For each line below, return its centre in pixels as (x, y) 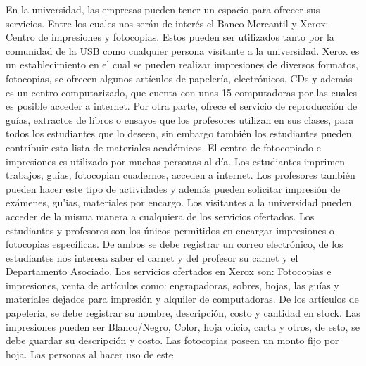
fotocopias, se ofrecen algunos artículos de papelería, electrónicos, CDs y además (179, 78)
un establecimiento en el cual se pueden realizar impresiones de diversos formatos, (182, 64)
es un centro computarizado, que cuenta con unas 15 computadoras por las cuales (182, 92)
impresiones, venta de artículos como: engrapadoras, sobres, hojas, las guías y (172, 285)
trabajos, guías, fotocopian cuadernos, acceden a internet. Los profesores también (181, 175)
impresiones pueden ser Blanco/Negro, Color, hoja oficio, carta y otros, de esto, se (183, 326)
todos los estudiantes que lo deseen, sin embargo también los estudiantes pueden (179, 133)
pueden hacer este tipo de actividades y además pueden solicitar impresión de (173, 188)
